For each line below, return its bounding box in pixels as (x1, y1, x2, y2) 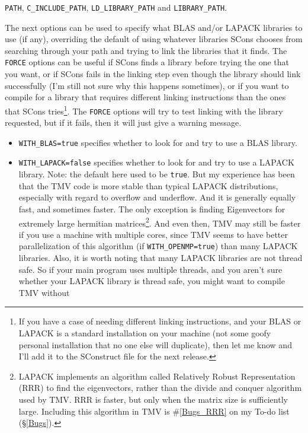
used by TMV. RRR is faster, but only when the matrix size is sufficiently (18, 393, 288, 405)
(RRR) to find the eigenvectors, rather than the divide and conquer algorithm (18, 381, 302, 394)
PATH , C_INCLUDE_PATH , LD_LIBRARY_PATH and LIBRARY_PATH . (5, 1, 227, 13)
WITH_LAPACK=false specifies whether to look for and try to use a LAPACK (18, 156, 294, 168)
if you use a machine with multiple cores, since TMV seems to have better (18, 228, 288, 240)
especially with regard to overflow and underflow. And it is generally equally (18, 191, 296, 203)
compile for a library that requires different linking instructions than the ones (5, 91, 286, 103)
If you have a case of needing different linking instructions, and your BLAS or (18, 315, 301, 327)
